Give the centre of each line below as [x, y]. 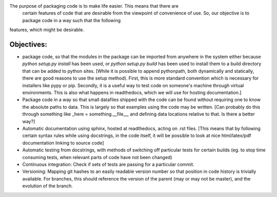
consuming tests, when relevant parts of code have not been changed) [97, 157]
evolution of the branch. [47, 186]
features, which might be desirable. [47, 30]
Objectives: [28, 44]
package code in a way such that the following [72, 20]
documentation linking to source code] [63, 143]
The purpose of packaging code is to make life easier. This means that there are [94, 6]
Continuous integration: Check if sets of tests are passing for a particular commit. [108, 164]
